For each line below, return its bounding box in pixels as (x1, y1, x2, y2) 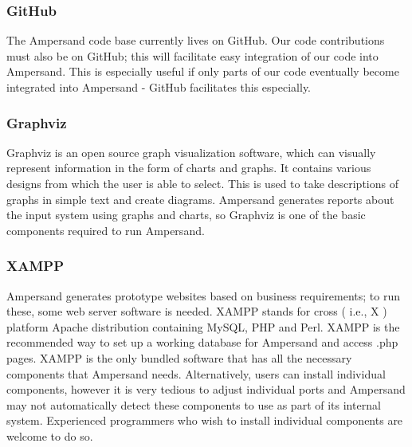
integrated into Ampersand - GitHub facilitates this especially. (6, 79, 312, 95)
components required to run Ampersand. (6, 222, 205, 238)
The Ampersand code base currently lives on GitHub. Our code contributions (6, 32, 385, 49)
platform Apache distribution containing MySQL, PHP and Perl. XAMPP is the (6, 318, 400, 335)
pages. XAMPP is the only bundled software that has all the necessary (6, 349, 352, 366)
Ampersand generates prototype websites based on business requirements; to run (6, 287, 401, 304)
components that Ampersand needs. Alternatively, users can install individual (6, 365, 386, 382)
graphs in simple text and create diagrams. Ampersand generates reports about (6, 190, 394, 207)
